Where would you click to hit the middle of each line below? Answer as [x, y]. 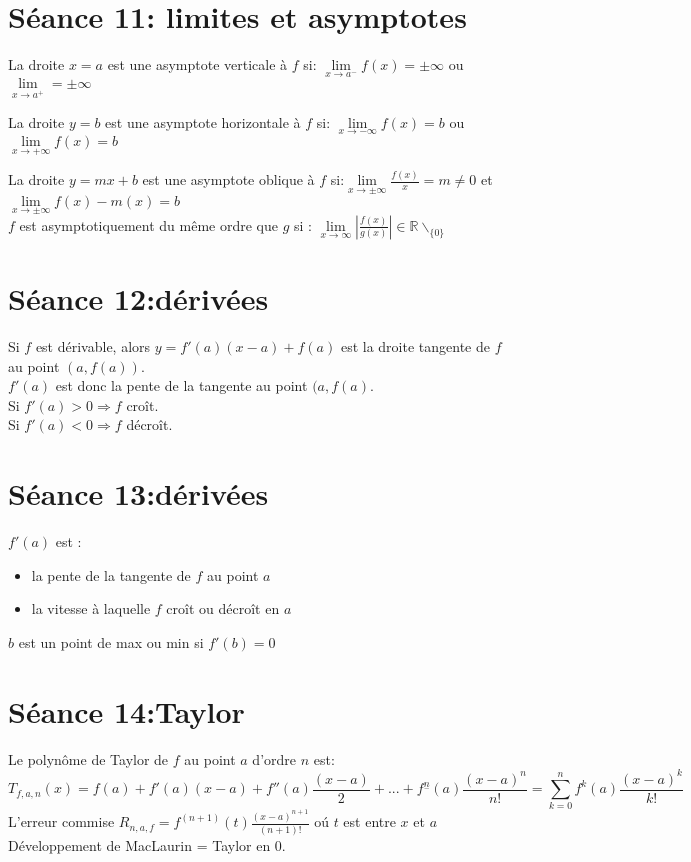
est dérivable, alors [93, 345]
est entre [369, 821]
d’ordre [274, 758]
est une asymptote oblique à [228, 179]
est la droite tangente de [415, 345]
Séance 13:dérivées [138, 493]
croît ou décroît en [223, 608]
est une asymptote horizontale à [203, 121]
